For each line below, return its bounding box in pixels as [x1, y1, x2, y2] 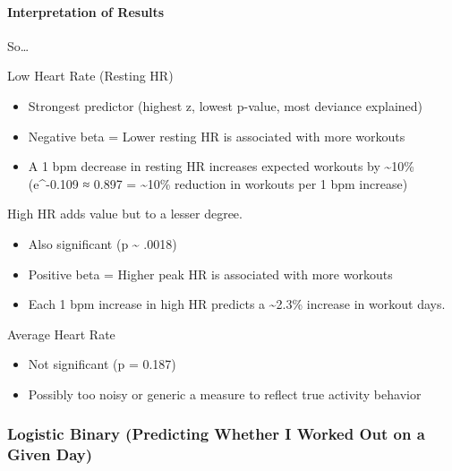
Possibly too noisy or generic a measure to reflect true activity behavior [28, 384, 422, 403]
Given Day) [7, 443, 93, 466]
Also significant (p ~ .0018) [28, 234, 177, 253]
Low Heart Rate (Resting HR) [7, 66, 174, 85]
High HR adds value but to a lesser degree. [7, 204, 243, 223]
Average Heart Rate [7, 324, 115, 343]
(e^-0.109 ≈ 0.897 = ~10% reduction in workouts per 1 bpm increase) [28, 174, 408, 193]
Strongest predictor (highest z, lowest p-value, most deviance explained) [28, 96, 423, 115]
